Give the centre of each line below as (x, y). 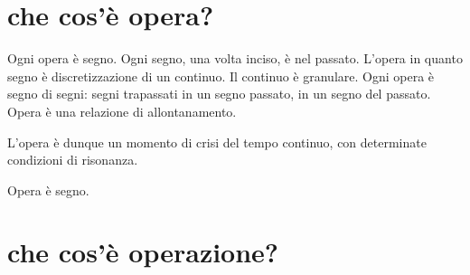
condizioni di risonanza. (73, 160)
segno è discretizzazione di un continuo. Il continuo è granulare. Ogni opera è (221, 76)
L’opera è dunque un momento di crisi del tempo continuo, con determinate (217, 142)
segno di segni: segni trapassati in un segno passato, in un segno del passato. (219, 94)
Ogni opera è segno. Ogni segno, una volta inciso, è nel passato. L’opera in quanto (235, 58)
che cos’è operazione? (143, 252)
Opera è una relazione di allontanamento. (122, 111)
